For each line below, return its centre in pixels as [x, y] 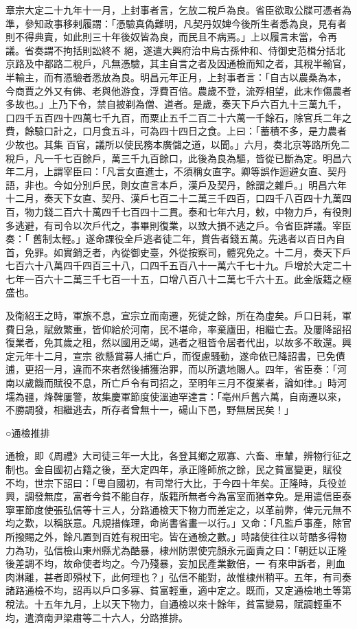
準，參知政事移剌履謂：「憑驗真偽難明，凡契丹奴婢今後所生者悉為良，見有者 [176, 23]
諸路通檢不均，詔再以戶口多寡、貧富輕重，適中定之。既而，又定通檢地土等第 [178, 590]
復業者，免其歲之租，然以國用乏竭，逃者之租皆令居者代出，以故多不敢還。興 [178, 342]
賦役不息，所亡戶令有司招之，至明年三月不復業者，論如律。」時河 [200, 383]
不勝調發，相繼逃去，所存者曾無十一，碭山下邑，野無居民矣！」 [150, 410]
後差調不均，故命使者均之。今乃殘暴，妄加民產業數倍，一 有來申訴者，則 [171, 563]
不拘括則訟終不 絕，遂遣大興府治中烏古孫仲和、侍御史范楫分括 [194, 50]
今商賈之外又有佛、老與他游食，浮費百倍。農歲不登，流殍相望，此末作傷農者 [178, 90]
